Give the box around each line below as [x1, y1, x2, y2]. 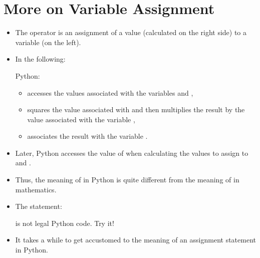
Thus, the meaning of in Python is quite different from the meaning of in [15, 174, 239, 185]
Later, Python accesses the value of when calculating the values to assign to [15, 147, 248, 158]
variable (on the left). [15, 37, 81, 47]
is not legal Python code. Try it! [15, 217, 114, 228]
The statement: [15, 201, 62, 211]
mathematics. [15, 184, 57, 194]
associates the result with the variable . [27, 131, 148, 141]
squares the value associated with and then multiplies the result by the [27, 104, 245, 115]
